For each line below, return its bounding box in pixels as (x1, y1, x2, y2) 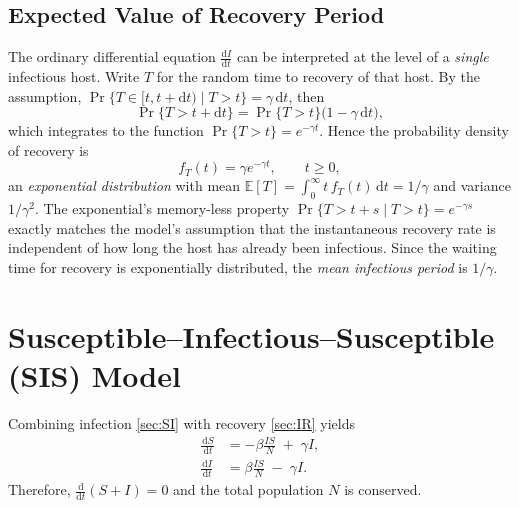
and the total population (173, 479, 324, 500)
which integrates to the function (8, 120, 204, 141)
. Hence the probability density (319, 120, 509, 141)
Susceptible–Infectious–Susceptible (8, 315, 495, 356)
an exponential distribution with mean (8, 175, 241, 196)
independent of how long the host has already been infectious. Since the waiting (8, 237, 497, 258)
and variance (433, 175, 511, 196)
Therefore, (8, 479, 71, 500)
